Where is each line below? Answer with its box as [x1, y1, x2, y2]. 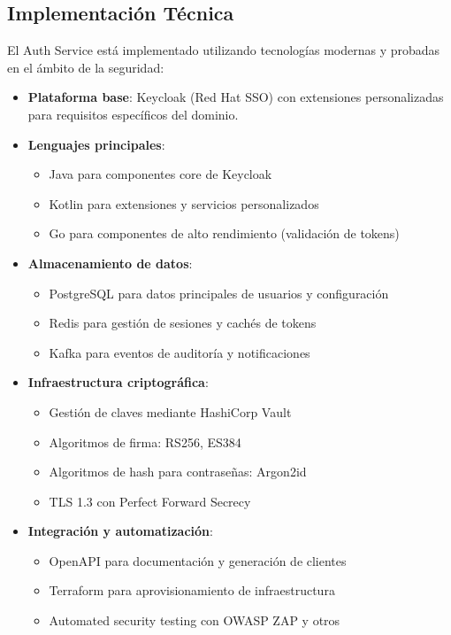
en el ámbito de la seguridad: [7, 58, 164, 76]
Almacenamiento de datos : [27, 253, 193, 272]
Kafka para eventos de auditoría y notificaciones [49, 343, 310, 361]
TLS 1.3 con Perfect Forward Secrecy [49, 492, 251, 510]
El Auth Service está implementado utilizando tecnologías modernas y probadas [7, 41, 440, 59]
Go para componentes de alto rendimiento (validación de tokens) [49, 224, 400, 243]
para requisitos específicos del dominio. [27, 105, 239, 123]
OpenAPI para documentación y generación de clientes [49, 551, 347, 569]
